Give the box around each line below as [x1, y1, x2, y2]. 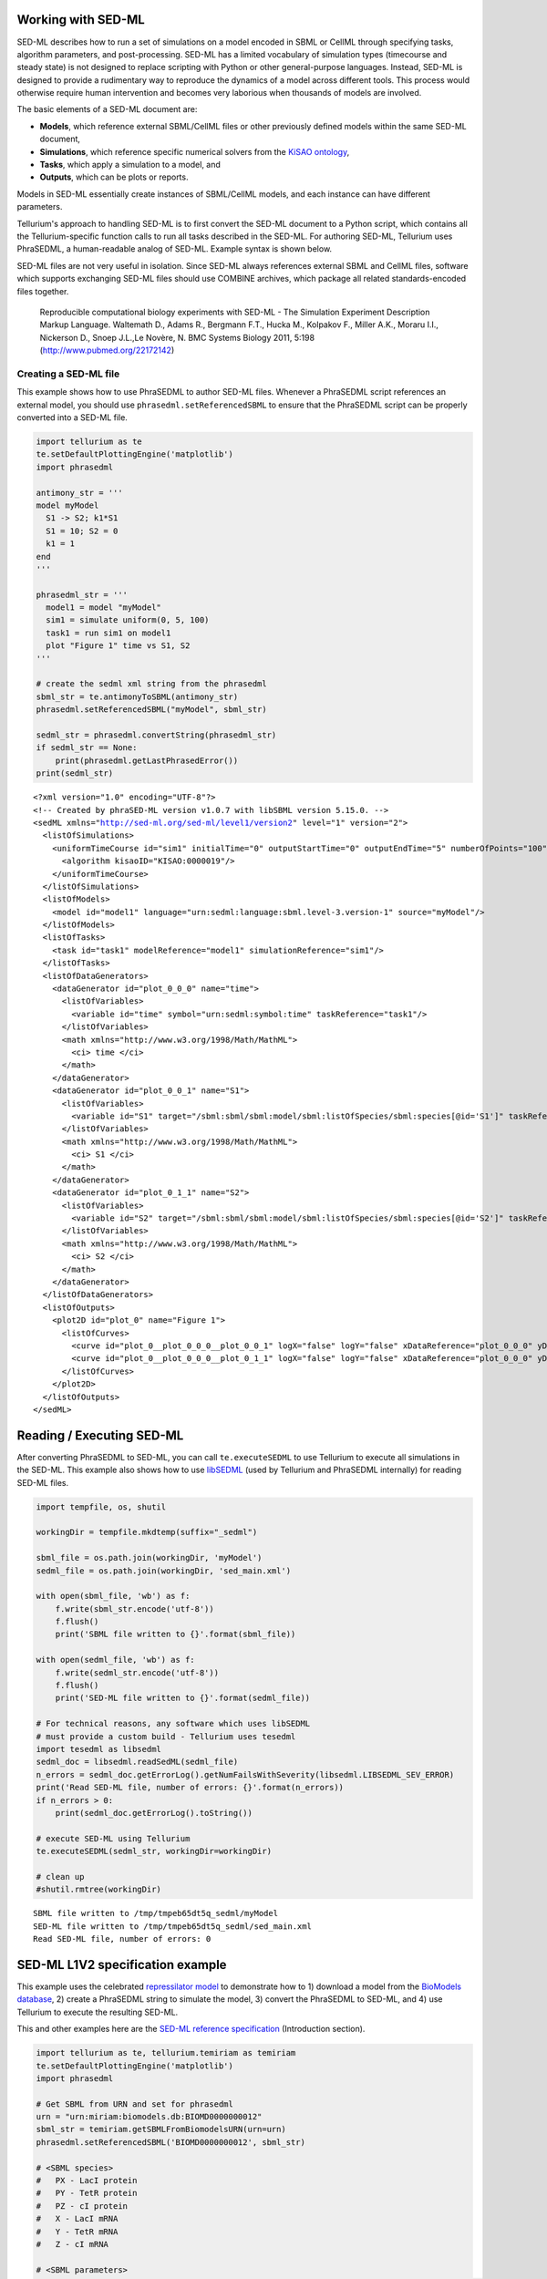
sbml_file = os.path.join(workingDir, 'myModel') [36, 1552, 263, 1563]
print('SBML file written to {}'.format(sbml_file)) [55, 1629, 296, 1640]
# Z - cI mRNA [36, 2239, 109, 2249]
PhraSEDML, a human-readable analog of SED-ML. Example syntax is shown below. [16, 243, 333, 254]
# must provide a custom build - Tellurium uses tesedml [36, 1731, 296, 1741]
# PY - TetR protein [36, 2188, 138, 2199]
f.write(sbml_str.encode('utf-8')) [55, 1604, 214, 1614]
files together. [16, 285, 69, 296]
